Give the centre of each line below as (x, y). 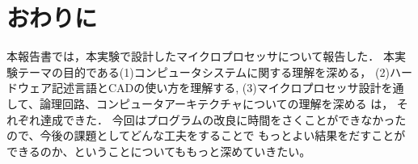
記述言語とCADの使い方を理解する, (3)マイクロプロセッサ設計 (216, 88)
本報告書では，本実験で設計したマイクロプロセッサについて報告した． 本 (201, 56)
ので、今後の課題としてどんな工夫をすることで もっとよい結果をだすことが (206, 135)
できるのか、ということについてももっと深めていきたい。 (159, 151)
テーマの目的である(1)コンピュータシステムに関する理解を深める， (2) (203, 71)
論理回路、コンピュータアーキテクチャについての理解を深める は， (216, 103)
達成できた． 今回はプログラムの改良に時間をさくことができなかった (223, 119)
